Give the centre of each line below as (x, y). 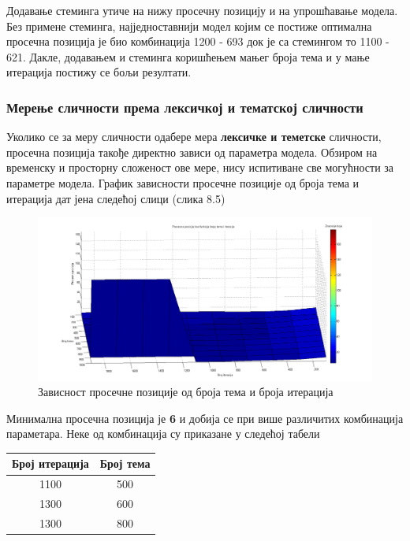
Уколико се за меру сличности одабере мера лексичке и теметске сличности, (194, 137)
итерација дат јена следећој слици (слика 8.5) (116, 198)
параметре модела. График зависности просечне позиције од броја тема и (183, 182)
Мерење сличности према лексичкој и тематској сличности (185, 107)
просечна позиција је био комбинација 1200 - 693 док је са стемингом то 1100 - (198, 41)
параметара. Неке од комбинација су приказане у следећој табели (163, 434)
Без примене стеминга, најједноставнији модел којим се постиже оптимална (189, 26)
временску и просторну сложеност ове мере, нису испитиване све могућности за (200, 167)
